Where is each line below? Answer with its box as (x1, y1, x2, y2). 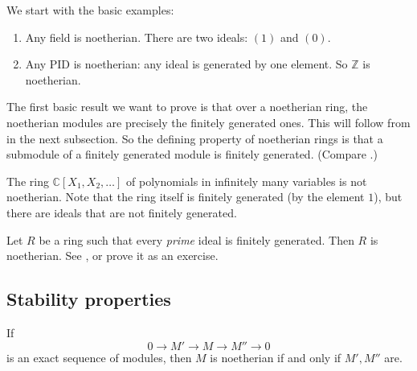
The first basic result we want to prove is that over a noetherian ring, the (6, 98, 368, 115)
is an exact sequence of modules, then (6, 348, 192, 365)
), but (374, 188, 403, 205)
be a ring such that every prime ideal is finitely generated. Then (39, 231, 354, 248)
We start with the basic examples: (6, 2, 174, 18)
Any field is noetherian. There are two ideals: (25, 28, 248, 45)
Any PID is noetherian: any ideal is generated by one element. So (25, 56, 348, 72)
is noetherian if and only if (210, 348, 341, 365)
